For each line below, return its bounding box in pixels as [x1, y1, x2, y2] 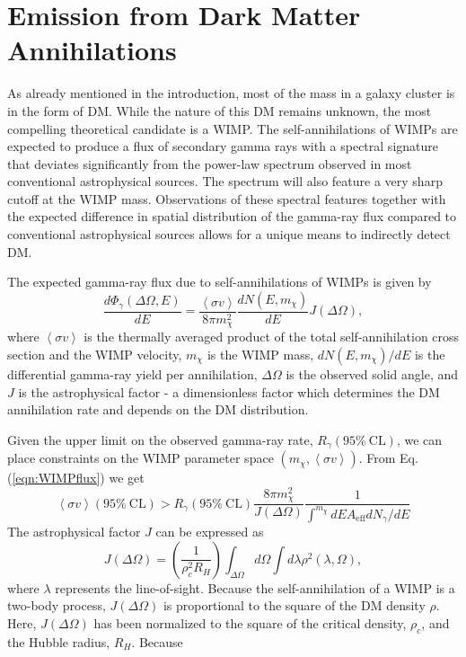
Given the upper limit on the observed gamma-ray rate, [7, 430, 313, 448]
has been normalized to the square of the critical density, [93, 613, 407, 632]
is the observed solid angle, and [286, 364, 459, 383]
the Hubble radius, [7, 632, 110, 651]
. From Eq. [358, 448, 418, 467]
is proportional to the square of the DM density [163, 596, 426, 615]
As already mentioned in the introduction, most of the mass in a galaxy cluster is [7, 84, 455, 102]
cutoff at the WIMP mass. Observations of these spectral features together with [7, 189, 446, 208]
